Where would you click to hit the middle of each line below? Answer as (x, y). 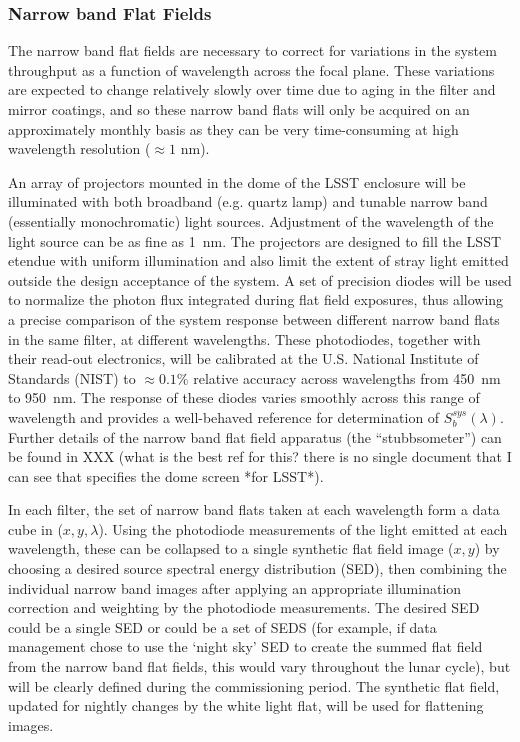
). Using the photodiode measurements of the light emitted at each (303, 528)
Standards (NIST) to (72, 377)
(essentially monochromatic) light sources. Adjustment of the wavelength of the (251, 220)
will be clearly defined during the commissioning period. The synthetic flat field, (254, 685)
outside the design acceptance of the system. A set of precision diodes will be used (260, 279)
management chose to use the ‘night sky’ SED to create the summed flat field (245, 646)
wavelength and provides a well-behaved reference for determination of (224, 416)
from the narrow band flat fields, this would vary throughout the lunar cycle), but (259, 666)
